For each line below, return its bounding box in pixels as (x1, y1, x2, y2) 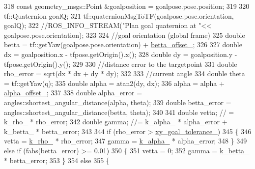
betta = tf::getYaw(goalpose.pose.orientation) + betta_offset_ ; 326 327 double (4, 39, 242, 50)
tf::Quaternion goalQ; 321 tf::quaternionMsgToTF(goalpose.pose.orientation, (4, 10, 234, 21)
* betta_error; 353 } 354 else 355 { (4, 155, 110, 165)
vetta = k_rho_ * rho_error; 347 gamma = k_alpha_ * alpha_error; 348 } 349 (4, 136, 247, 146)
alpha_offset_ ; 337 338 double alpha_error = (4, 87, 142, 98)
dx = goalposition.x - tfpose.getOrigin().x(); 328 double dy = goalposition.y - (4, 49, 237, 59)
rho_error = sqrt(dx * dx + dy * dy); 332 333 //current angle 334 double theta (4, 68, 245, 79)
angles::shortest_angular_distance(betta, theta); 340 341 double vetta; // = (4, 107, 234, 117)
